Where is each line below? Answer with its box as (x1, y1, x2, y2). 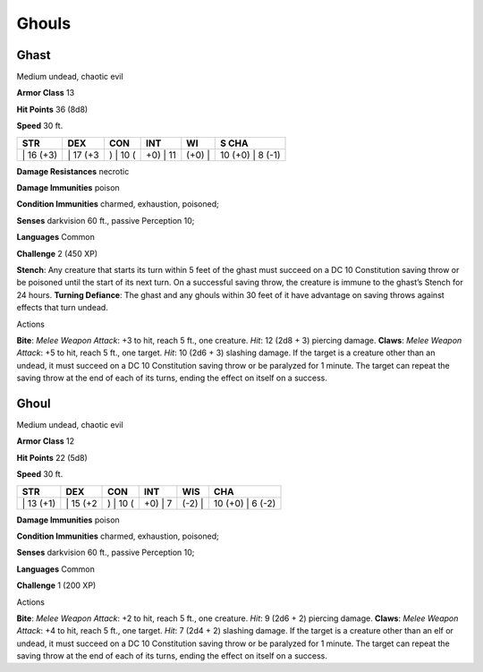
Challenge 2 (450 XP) (16, 248, 98, 259)
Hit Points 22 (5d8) (16, 452, 89, 463)
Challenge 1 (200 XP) (16, 580, 97, 591)
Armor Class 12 (16, 436, 75, 447)
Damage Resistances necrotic (16, 166, 130, 176)
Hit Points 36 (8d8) (16, 104, 89, 115)
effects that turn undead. (16, 302, 109, 313)
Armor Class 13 (16, 88, 75, 98)
